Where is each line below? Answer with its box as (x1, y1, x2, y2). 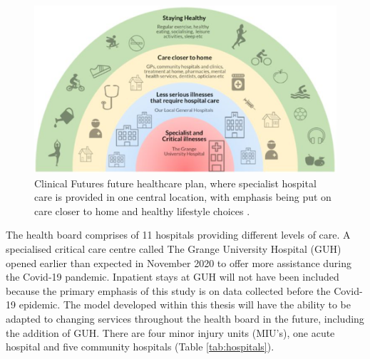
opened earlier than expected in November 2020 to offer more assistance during (6, 255, 351, 270)
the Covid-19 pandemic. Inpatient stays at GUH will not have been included (6, 269, 339, 284)
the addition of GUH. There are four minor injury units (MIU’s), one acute (6, 325, 335, 340)
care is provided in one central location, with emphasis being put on (34, 189, 332, 204)
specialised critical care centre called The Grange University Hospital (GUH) (6, 241, 341, 256)
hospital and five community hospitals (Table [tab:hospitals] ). (6, 339, 274, 354)
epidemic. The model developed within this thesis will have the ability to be (19, 297, 351, 312)
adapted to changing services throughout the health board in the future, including (6, 311, 364, 326)
